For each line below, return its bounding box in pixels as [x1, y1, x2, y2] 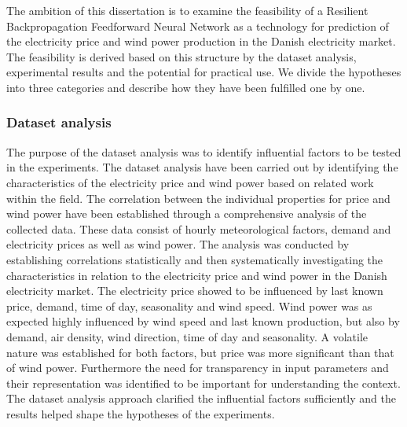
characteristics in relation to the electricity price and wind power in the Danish [6, 267, 387, 283]
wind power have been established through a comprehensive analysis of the [6, 205, 367, 222]
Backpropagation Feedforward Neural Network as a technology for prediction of [6, 17, 389, 34]
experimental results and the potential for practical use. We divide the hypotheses [6, 64, 401, 80]
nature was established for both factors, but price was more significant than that [6, 344, 394, 360]
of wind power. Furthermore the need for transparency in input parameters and [6, 359, 389, 376]
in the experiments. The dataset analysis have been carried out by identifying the [6, 159, 398, 175]
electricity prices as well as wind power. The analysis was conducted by [6, 236, 350, 252]
